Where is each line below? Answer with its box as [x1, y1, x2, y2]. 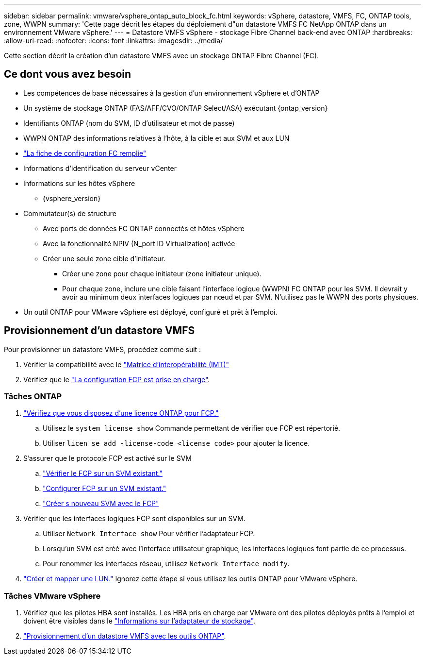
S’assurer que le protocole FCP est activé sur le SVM [23, 454, 192, 463]
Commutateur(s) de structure [23, 209, 116, 218]
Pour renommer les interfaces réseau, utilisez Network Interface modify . [43, 559, 290, 568]
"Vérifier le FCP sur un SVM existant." [43, 469, 163, 478]
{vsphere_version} [43, 194, 101, 203]
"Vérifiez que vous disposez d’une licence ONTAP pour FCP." [23, 409, 219, 418]
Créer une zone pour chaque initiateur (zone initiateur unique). [62, 269, 262, 278]
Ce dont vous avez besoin [4, 68, 131, 81]
